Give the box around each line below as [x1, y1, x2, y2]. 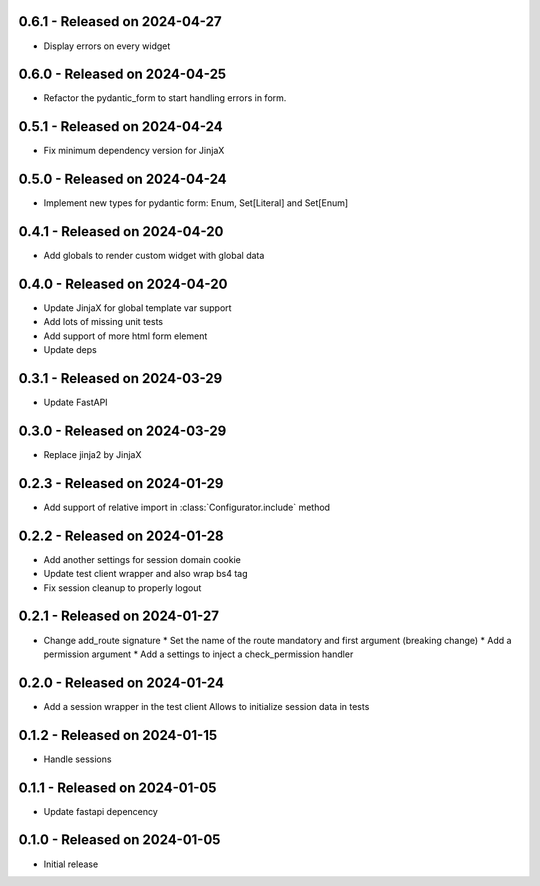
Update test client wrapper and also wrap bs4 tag [43, 568, 249, 580]
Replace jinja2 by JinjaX [43, 449, 142, 461]
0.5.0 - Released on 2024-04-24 [18, 171, 227, 188]
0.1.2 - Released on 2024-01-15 [18, 726, 218, 744]
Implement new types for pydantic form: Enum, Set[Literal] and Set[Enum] [43, 197, 349, 209]
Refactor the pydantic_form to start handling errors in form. [43, 92, 287, 104]
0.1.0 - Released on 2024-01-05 [18, 831, 221, 849]
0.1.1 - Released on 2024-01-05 [18, 779, 217, 796]
